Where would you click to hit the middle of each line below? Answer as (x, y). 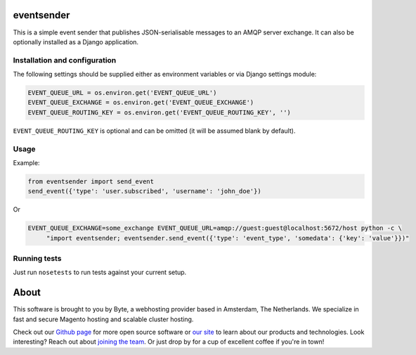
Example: (26, 162)
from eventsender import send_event (91, 181)
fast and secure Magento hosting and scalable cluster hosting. (103, 319)
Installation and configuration (65, 60)
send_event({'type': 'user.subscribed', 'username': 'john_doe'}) (144, 191)
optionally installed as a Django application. (76, 41)
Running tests (37, 259)
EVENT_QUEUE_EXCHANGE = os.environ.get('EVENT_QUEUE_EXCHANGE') (141, 103)
